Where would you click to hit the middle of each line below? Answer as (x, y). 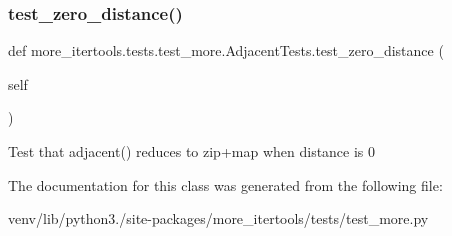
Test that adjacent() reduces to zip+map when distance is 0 (192, 151)
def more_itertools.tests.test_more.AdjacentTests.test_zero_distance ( (226, 50)
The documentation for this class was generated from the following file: (225, 184)
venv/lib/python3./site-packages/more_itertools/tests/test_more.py (218, 218)
